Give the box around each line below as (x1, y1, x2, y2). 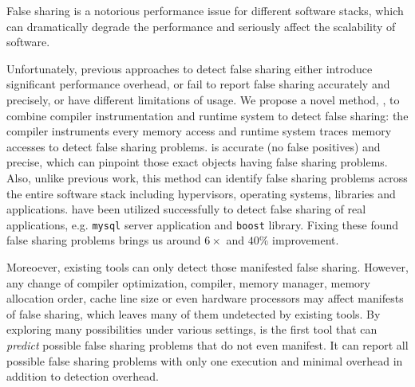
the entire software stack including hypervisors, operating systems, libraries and (6, 185, 396, 201)
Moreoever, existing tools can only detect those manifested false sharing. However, (6, 258, 409, 275)
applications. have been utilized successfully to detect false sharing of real (6, 201, 366, 217)
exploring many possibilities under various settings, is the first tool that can (6, 321, 377, 338)
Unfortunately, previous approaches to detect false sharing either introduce (6, 60, 373, 76)
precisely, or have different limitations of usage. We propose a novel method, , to (6, 91, 400, 107)
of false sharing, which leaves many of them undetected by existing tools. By (6, 305, 381, 322)
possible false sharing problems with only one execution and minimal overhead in (6, 352, 403, 369)
